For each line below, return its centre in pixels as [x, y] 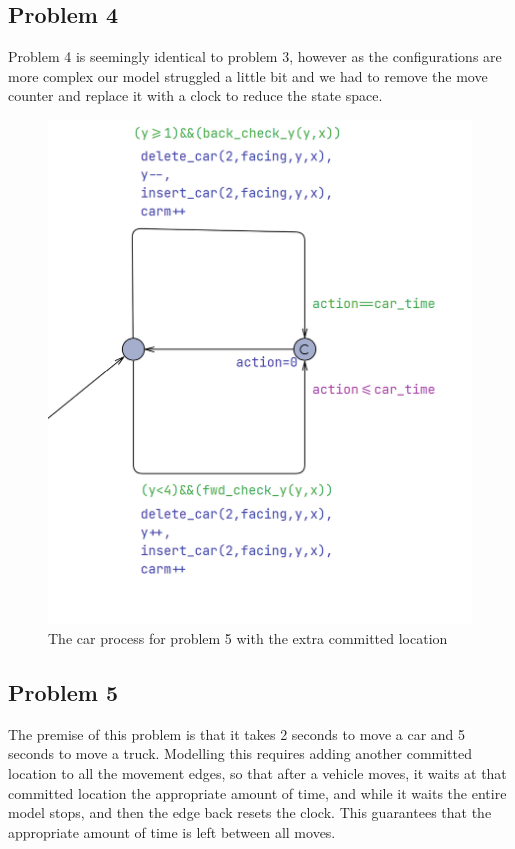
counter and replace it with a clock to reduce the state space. [195, 95]
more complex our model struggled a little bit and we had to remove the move [248, 75]
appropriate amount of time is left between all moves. [172, 831]
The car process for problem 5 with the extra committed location [248, 637]
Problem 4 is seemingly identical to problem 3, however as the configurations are [255, 56]
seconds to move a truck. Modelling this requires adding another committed [240, 753]
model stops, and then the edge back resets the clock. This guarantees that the [250, 812]
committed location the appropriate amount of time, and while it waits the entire [257, 792]
